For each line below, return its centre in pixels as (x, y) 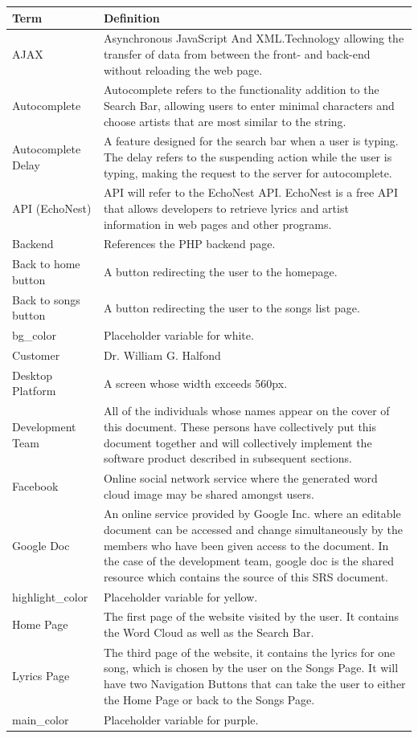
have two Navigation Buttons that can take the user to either (254, 684)
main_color (41, 719)
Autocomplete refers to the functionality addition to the (241, 90)
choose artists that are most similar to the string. (225, 121)
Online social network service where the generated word (240, 477)
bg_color (34, 335)
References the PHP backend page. (189, 244)
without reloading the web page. (183, 69)
